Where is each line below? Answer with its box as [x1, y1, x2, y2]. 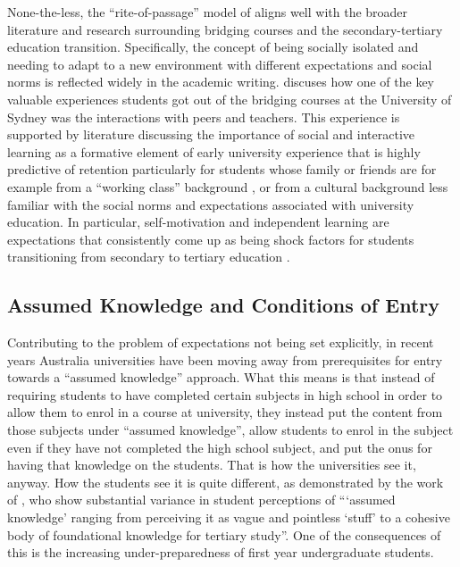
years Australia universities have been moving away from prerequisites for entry [7, 350, 443, 369]
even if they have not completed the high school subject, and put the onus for [7, 438, 432, 456]
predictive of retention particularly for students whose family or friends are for [7, 160, 437, 179]
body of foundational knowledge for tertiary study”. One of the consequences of [7, 525, 441, 544]
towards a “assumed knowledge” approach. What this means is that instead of [7, 368, 435, 387]
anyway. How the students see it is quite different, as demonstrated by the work [7, 472, 444, 491]
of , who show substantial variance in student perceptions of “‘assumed [7, 490, 396, 509]
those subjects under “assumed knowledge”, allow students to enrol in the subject [7, 421, 454, 439]
